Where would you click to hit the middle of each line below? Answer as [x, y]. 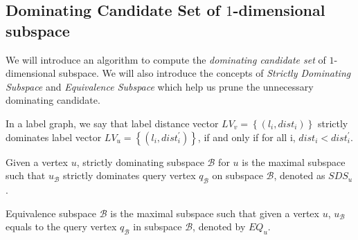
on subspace [238, 175]
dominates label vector [54, 137]
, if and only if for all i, [247, 137]
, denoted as [299, 175]
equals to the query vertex [61, 227]
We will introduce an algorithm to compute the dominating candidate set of [166, 59]
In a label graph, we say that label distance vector [112, 123]
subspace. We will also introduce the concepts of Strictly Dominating [205, 73]
